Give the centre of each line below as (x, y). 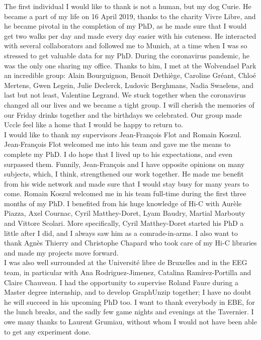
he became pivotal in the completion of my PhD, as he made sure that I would (125, 26)
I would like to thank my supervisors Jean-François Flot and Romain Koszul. (123, 134)
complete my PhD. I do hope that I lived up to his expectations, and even (118, 154)
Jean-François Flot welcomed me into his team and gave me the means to (117, 144)
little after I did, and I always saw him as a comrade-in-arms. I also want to (121, 233)
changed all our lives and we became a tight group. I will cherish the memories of (129, 104)
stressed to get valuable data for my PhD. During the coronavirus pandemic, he (127, 55)
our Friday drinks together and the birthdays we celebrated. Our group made (123, 114)
